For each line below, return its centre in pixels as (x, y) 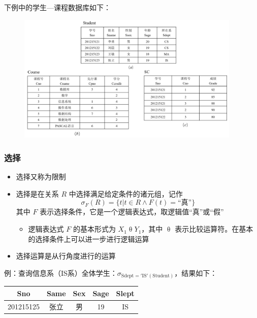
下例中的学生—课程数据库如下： (57, 7)
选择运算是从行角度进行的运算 (66, 256)
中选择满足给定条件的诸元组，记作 (126, 193)
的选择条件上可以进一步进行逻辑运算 (89, 239)
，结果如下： (196, 273)
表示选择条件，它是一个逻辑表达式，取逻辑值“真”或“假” (132, 212)
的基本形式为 (94, 229)
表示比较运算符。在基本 (214, 229)
